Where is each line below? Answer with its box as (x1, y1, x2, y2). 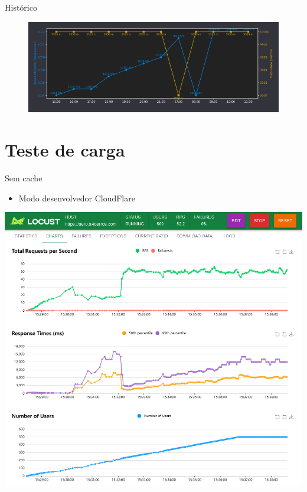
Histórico (5, 1, 37, 13)
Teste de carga (5, 138, 125, 162)
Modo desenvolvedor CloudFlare (18, 191, 135, 204)
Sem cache (5, 171, 43, 184)
